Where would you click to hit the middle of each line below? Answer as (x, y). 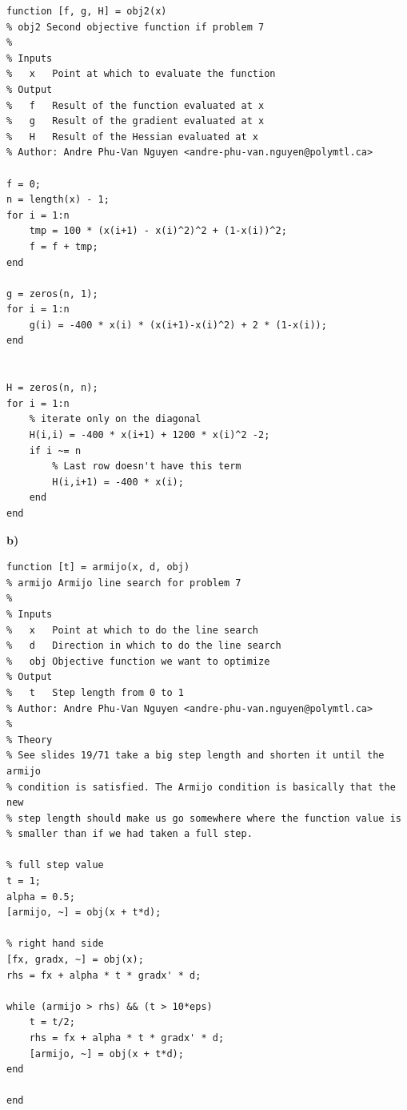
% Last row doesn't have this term (147, 467)
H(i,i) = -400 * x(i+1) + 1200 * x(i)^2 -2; (150, 435)
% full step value (55, 865)
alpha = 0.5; (41, 897)
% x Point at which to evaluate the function (141, 74)
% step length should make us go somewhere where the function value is (204, 818)
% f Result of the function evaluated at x (136, 105)
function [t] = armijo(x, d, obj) (98, 567)
